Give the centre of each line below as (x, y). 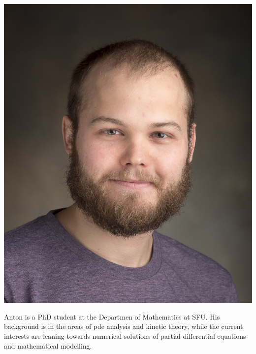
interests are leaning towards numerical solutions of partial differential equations (125, 336)
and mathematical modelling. (48, 345)
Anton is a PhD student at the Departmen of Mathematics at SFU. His (112, 316)
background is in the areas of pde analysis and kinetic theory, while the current (124, 326)
